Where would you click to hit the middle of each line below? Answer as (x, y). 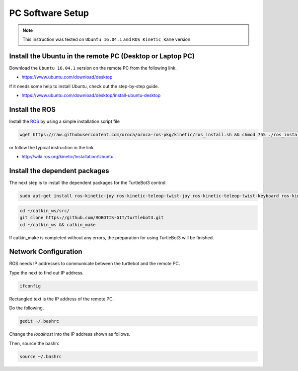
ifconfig (30, 286)
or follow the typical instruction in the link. (52, 147)
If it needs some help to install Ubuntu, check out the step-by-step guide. (84, 86)
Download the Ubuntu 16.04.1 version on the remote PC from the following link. (93, 68)
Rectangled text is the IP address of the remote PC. (62, 299)
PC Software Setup (49, 13)
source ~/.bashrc (41, 356)
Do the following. (27, 308)
